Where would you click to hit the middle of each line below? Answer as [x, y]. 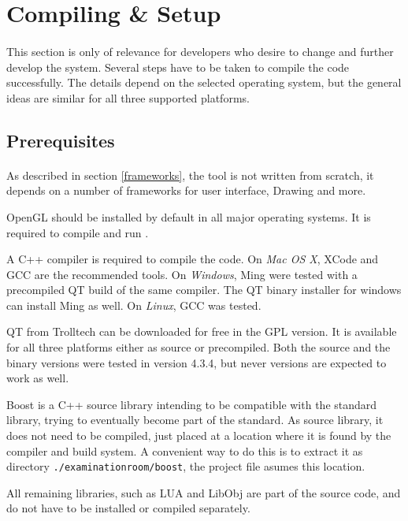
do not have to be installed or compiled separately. [128, 508]
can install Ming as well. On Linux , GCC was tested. [134, 305]
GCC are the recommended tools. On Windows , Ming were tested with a [182, 274]
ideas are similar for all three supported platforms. [128, 97]
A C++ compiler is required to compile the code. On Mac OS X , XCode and [193, 259]
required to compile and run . [78, 232]
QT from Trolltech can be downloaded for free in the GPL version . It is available [202, 331]
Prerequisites [61, 140]
